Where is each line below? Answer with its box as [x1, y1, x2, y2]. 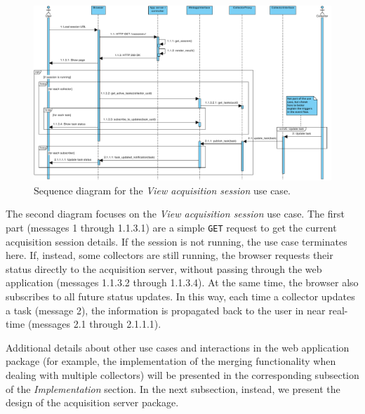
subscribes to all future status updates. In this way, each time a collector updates [6, 289, 355, 304]
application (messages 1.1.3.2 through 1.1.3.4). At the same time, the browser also [6, 275, 359, 290]
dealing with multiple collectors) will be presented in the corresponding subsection [6, 368, 359, 382]
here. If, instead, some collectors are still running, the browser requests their [6, 248, 333, 262]
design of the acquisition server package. [6, 395, 179, 410]
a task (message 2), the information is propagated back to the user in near [6, 302, 326, 317]
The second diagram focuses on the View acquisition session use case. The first [6, 206, 345, 221]
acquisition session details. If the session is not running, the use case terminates [6, 234, 347, 248]
